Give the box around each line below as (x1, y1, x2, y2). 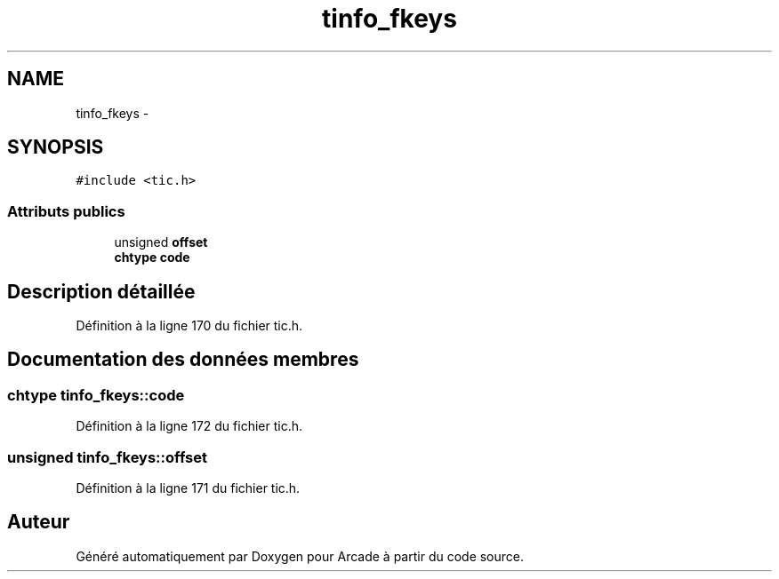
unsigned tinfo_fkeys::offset (7, 448, 208, 466)
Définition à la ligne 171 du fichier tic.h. (76, 480, 301, 496)
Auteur (7, 511, 70, 534)
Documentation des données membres (7, 348, 359, 371)
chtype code (114, 250, 190, 266)
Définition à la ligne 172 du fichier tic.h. (76, 418, 302, 434)
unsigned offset (114, 234, 208, 250)
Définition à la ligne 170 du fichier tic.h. (76, 318, 303, 334)
